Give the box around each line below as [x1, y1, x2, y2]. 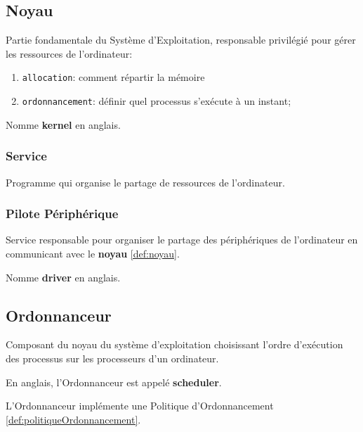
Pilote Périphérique [6, 205, 119, 222]
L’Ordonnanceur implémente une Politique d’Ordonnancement [6, 398, 274, 413]
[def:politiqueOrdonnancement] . [6, 412, 141, 426]
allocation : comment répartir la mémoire [22, 70, 205, 84]
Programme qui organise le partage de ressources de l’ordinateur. [6, 174, 285, 189]
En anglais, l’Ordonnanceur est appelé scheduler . [6, 374, 222, 389]
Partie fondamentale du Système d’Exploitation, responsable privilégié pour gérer [6, 32, 356, 47]
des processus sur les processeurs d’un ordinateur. [6, 350, 219, 365]
